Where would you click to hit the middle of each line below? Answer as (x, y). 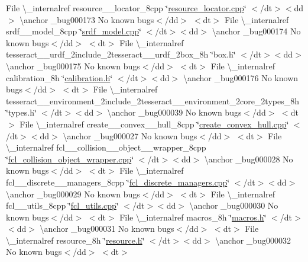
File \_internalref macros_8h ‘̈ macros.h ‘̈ (193, 217)
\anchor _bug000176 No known (241, 77)
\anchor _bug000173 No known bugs (87, 19)
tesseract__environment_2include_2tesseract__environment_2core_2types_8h (153, 100)
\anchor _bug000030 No (234, 205)
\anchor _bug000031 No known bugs (107, 229)
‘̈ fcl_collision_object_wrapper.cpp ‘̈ (70, 159)
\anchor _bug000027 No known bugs (130, 135)
